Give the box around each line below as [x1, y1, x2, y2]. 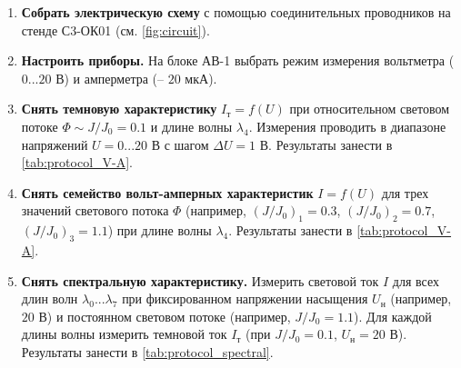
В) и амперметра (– [55, 68, 165, 87]
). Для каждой [354, 306, 432, 325]
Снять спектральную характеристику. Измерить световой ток [21, 271, 379, 290]
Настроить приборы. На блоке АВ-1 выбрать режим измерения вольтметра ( [21, 51, 455, 70]
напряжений [21, 134, 88, 154]
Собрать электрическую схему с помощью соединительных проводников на [21, 3, 451, 21]
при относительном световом [289, 99, 450, 118]
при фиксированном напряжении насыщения [122, 289, 368, 308]
